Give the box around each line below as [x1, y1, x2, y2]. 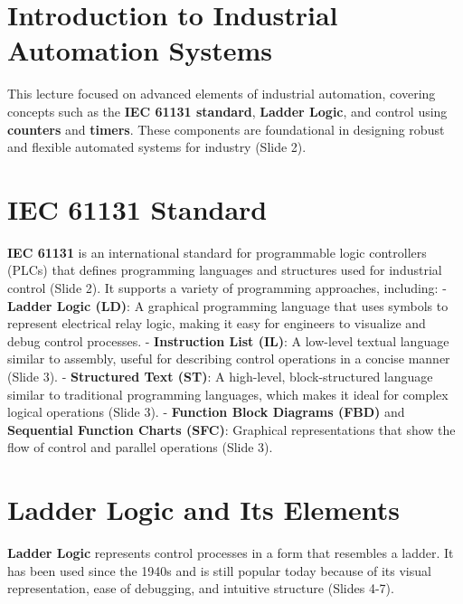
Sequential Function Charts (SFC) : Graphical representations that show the [7, 420, 456, 439]
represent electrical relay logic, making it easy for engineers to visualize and [7, 314, 426, 333]
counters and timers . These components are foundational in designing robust [7, 119, 445, 138]
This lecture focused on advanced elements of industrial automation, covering [7, 84, 436, 103]
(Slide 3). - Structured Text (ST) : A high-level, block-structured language [7, 366, 433, 385]
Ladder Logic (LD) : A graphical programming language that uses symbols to [7, 296, 449, 315]
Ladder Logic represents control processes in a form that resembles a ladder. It [7, 543, 454, 562]
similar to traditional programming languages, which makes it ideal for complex [7, 384, 449, 403]
